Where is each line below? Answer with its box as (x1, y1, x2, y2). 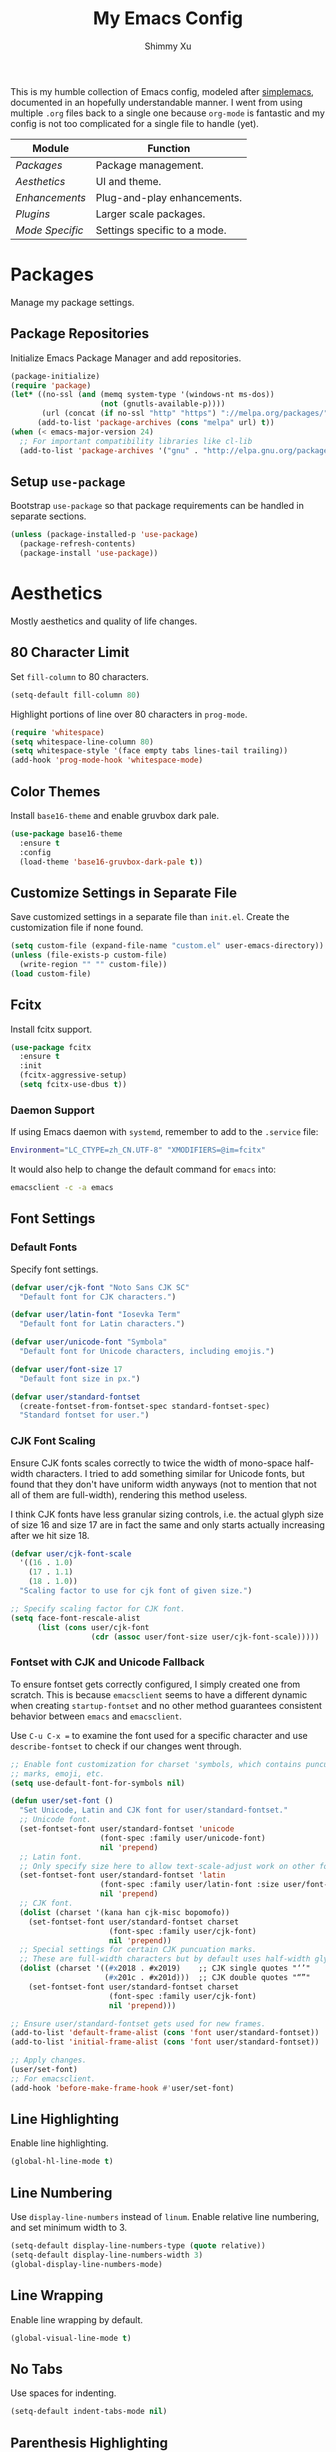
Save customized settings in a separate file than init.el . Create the (10, 911, 290, 923)
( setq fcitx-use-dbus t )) (19, 1080, 128, 1090)
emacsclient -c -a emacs (10, 1183, 114, 1193)
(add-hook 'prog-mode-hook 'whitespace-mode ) (10, 755, 203, 766)
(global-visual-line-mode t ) (10, 2333, 132, 2343)
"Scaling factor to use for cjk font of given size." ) (19, 1586, 253, 1596)
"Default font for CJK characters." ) (19, 1292, 177, 1302)
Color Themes (10, 783, 101, 800)
